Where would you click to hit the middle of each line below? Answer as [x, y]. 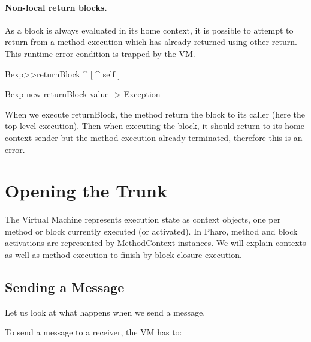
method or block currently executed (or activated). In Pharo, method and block [151, 231]
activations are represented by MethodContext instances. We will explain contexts [155, 243]
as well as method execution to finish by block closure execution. [123, 255]
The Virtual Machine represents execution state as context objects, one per [143, 219]
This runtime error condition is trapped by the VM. [100, 53]
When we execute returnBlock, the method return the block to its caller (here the [155, 114]
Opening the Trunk [86, 190]
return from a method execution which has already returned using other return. [151, 42]
